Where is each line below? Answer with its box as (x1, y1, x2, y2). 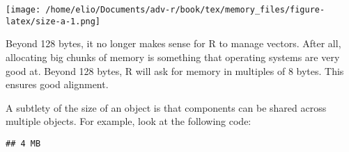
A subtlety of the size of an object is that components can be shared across (6, 100, 327, 115)
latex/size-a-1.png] (6, 16, 101, 26)
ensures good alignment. (6, 77, 109, 92)
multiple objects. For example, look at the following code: (6, 114, 251, 128)
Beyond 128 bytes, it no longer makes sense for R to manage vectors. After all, (6, 36, 341, 51)
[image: (6, 5, 41, 15)
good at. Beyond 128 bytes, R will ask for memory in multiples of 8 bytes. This (6, 63, 344, 78)
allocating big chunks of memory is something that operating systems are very (6, 49, 340, 64)
